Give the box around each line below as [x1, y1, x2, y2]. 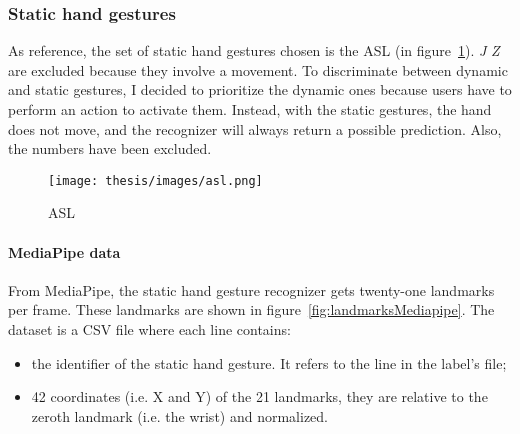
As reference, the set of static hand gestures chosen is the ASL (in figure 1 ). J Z [8, 40, 500, 61]
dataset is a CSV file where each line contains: [8, 319, 291, 340]
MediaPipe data [8, 241, 121, 262]
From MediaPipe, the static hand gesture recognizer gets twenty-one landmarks [8, 279, 495, 300]
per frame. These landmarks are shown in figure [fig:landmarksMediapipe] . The [8, 299, 495, 320]
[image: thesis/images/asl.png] [48, 173, 263, 188]
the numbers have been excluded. [8, 138, 212, 159]
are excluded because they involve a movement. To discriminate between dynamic [8, 59, 508, 80]
